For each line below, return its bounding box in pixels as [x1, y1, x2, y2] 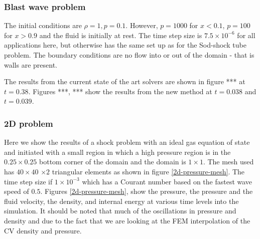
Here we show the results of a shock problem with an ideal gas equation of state [4, 137, 250, 147]
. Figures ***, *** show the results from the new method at [28, 86, 212, 96]
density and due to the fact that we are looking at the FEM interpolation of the [4, 215, 250, 225]
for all [237, 30, 255, 40]
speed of [4, 186, 29, 196]
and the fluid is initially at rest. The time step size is [39, 30, 202, 40]
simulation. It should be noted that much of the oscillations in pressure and [4, 205, 236, 216]
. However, [125, 20, 158, 31]
